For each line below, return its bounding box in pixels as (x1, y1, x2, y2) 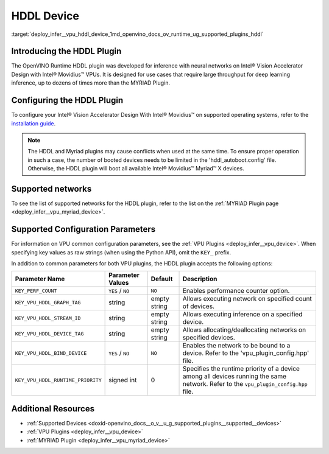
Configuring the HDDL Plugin (11, 95, 124, 106)
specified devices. (182, 334, 235, 342)
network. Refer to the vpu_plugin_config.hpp (182, 380, 308, 388)
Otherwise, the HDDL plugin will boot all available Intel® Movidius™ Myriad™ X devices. (27, 165, 244, 172)
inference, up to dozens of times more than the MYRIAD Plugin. (11, 79, 171, 86)
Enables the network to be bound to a (182, 341, 291, 350)
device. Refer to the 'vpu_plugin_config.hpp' (182, 349, 310, 357)
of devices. (182, 302, 214, 310)
